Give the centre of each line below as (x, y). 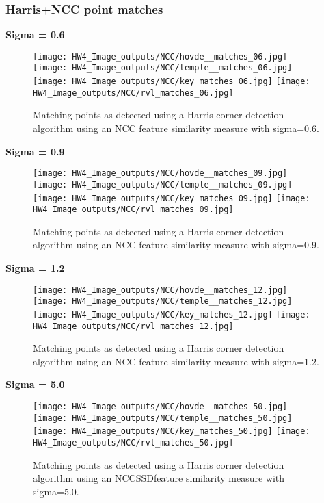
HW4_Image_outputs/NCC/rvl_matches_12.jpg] (133, 326)
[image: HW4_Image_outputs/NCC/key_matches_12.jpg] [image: (172, 314)
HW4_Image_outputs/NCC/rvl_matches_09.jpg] (133, 210)
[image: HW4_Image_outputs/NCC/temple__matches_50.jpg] (163, 418)
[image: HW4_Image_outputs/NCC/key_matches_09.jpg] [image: (172, 198)
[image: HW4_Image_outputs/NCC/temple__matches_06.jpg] (163, 68)
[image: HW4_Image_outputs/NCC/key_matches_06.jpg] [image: (172, 82)
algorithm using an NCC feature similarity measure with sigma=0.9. (176, 245)
